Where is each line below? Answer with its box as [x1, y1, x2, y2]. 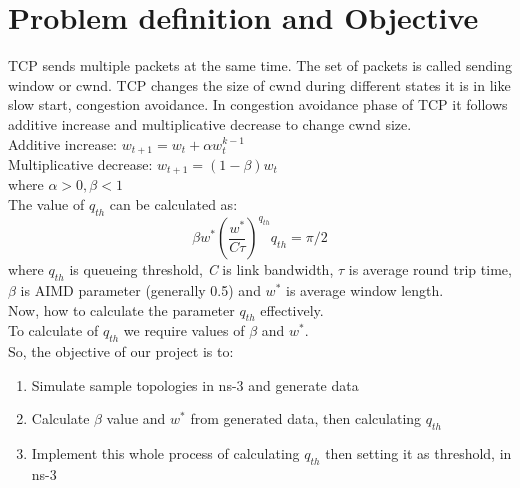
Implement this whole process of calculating [31, 443, 300, 464]
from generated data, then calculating [190, 408, 422, 429]
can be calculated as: [109, 194, 238, 214]
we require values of [123, 320, 245, 341]
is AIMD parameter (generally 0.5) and [20, 280, 261, 301]
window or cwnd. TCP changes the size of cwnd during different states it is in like [8, 74, 511, 95]
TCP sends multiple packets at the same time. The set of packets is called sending [8, 55, 512, 76]
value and [106, 408, 166, 429]
